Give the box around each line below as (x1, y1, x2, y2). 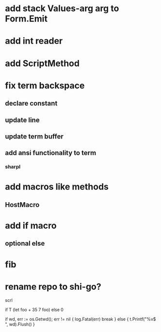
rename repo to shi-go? (5, 281, 101, 292)
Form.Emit (5, 13, 48, 24)
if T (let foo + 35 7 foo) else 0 (5, 307, 64, 313)
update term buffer (5, 132, 64, 140)
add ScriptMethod (5, 58, 80, 69)
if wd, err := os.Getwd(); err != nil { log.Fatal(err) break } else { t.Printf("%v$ (5, 316, 156, 322)
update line (5, 116, 40, 124)
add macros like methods (5, 181, 109, 192)
